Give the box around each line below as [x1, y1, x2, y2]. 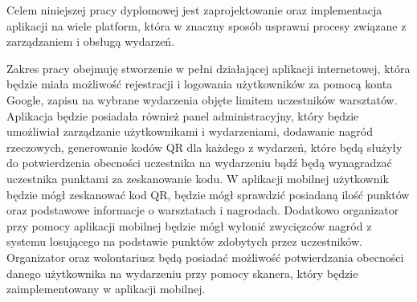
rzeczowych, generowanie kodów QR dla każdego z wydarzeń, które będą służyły [6, 138, 403, 155]
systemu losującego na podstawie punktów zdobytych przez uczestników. [6, 233, 362, 250]
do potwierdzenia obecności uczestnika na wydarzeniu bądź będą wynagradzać [6, 154, 392, 171]
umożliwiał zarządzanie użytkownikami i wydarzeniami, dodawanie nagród [6, 123, 373, 140]
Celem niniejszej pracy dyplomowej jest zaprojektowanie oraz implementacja [6, 2, 382, 18]
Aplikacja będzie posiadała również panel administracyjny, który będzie [6, 107, 359, 124]
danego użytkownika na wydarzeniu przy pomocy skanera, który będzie [6, 264, 358, 281]
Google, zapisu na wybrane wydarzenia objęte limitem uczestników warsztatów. [6, 91, 398, 108]
